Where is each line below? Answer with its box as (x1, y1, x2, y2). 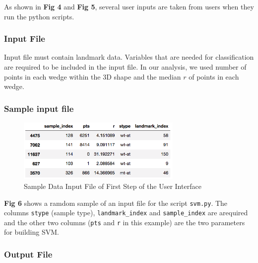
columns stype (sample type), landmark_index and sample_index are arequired (4, 207, 248, 218)
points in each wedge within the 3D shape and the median (4, 71, 181, 82)
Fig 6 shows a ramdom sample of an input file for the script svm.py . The (4, 197, 228, 208)
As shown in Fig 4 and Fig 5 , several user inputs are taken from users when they (4, 1, 254, 11)
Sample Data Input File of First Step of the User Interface (24, 180, 201, 191)
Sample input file (4, 102, 74, 114)
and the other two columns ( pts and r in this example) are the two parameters (4, 217, 245, 227)
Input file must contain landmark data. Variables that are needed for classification (4, 52, 254, 62)
